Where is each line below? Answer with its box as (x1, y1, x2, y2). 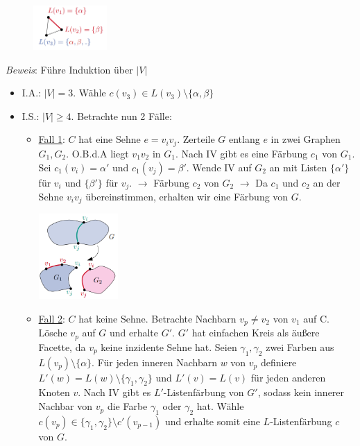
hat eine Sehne (78, 132, 141, 146)
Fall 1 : (38, 132, 65, 146)
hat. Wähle (196, 399, 244, 413)
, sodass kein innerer (257, 385, 345, 400)
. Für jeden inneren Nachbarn (92, 354, 217, 369)
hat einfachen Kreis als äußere (191, 325, 320, 340)
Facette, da (38, 339, 86, 354)
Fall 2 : (38, 311, 65, 325)
